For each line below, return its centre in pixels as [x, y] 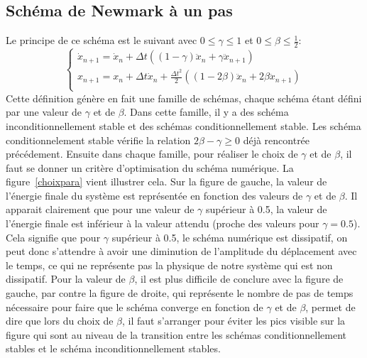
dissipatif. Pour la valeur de [66, 279]
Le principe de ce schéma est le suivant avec [102, 40]
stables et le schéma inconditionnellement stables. [113, 348]
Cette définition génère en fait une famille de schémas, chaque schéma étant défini [184, 98]
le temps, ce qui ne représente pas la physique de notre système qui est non [169, 265]
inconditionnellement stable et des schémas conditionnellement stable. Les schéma [183, 125]
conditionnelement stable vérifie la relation [98, 140]
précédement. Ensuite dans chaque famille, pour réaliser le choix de [152, 154]
